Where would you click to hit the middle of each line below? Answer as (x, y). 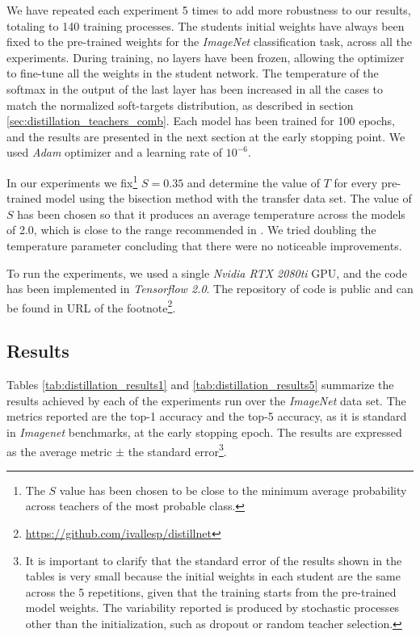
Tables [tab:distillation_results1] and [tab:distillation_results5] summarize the (200, 385)
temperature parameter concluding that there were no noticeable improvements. (204, 245)
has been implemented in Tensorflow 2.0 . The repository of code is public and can (210, 289)
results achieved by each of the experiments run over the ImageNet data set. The (206, 400)
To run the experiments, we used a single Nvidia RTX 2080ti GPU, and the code (207, 272)
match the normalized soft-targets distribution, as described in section (180, 105)
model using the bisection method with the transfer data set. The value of (229, 198)
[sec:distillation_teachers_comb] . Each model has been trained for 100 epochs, (201, 121)
